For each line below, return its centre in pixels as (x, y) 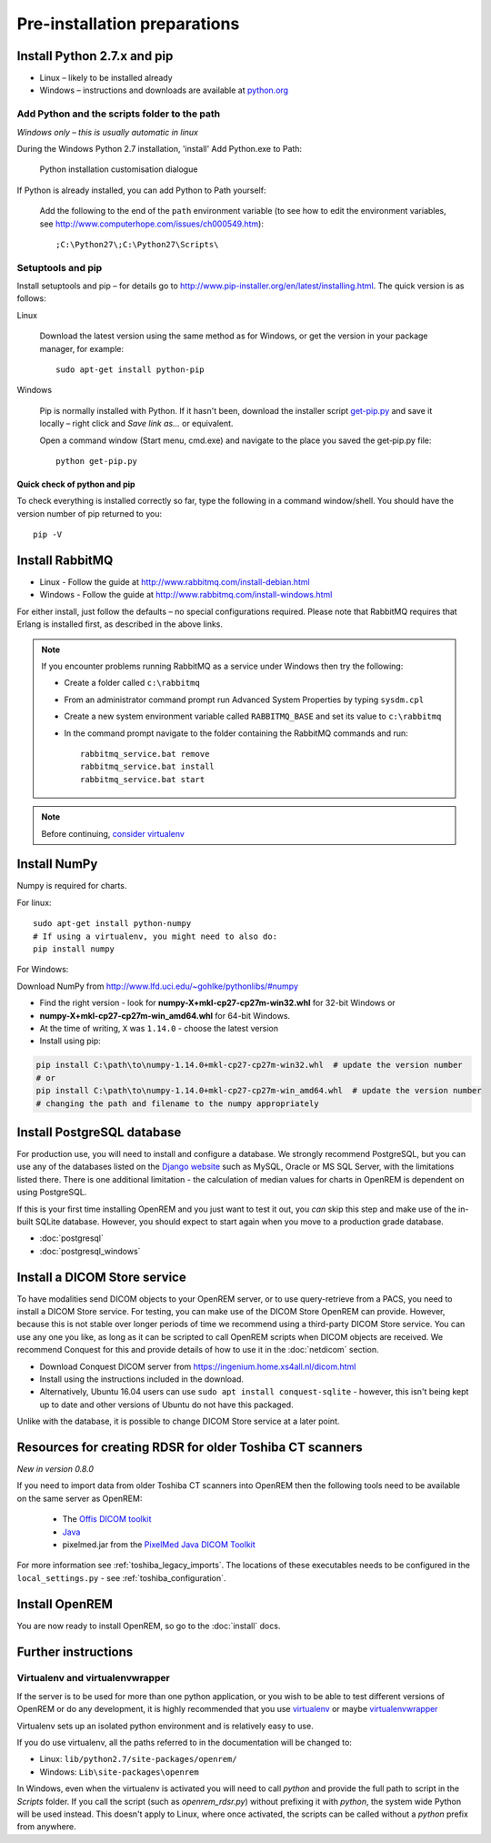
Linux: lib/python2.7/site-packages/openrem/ (138, 1759)
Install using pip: (70, 1041)
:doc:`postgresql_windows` (90, 1251)
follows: (31, 298)
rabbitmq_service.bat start (143, 779)
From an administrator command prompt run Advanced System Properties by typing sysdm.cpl (244, 700)
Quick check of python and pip (76, 484)
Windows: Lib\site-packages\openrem (119, 1772)
